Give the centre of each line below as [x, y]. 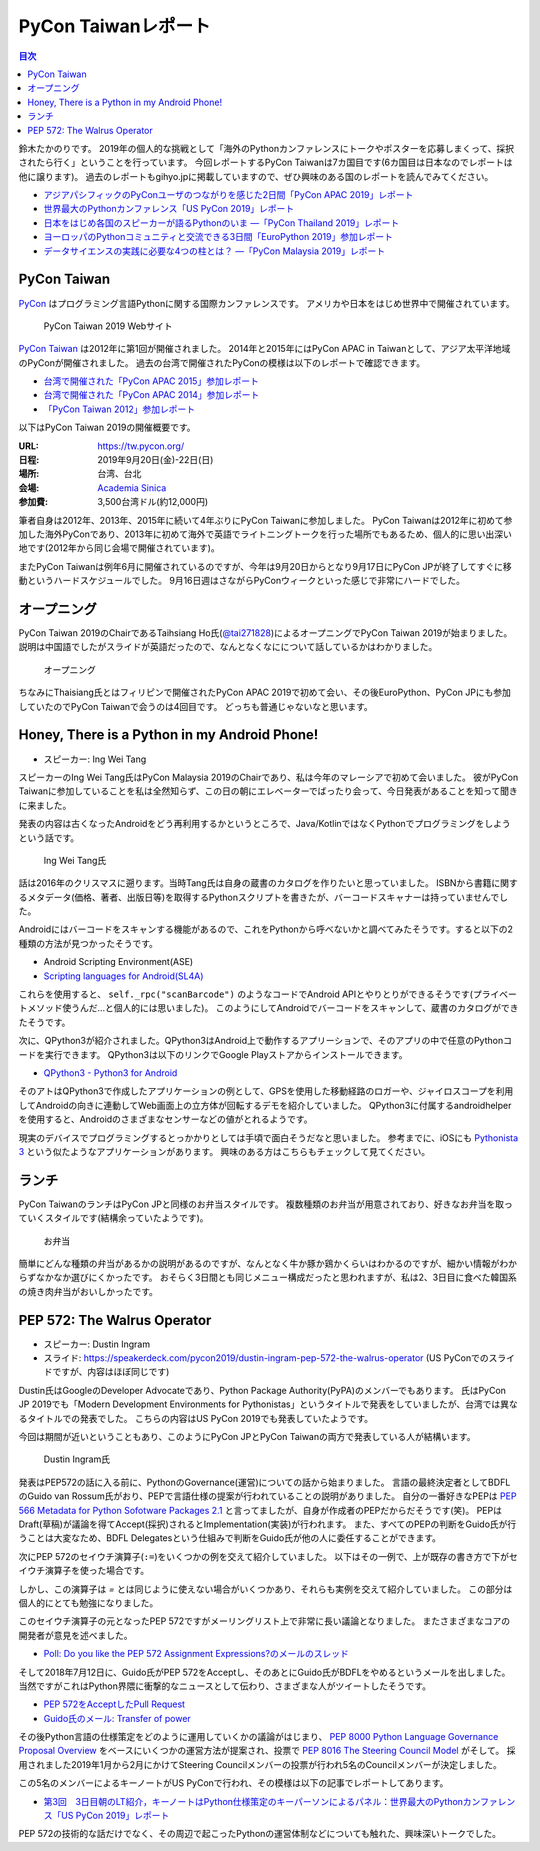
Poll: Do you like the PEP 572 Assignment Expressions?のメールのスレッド [196, 1654]
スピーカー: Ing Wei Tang [95, 759]
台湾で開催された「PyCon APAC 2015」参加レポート [151, 381]
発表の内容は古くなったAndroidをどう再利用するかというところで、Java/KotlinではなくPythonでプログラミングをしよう [265, 824]
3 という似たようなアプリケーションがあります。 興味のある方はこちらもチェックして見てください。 [224, 1151]
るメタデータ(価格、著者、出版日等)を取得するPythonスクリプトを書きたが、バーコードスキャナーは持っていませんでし [263, 897]
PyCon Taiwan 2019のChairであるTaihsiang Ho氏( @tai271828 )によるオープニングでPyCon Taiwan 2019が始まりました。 [265, 633]
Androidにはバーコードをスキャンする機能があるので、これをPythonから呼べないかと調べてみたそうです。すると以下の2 [266, 929]
